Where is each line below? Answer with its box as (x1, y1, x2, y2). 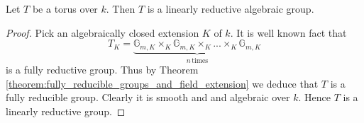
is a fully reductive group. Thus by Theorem (6, 62, 199, 77)
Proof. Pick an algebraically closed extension (6, 25, 199, 40)
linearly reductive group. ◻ (6, 103, 126, 118)
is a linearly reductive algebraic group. (147, 1, 314, 16)
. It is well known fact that (230, 25, 347, 40)
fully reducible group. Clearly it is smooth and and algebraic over (6, 90, 290, 105)
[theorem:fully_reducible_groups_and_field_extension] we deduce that (6, 76, 319, 90)
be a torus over (32, 1, 98, 16)
